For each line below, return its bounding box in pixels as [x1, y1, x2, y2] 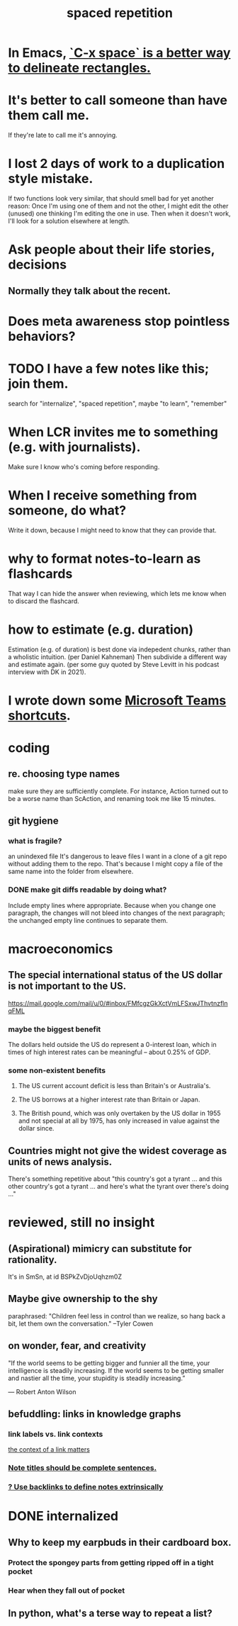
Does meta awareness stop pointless [8, 313, 230, 329]
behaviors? [8, 328, 76, 344]
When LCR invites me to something [8, 424, 219, 440]
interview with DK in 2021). [8, 668, 86, 676]
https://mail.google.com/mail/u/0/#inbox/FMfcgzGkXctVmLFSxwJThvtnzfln [8, 999, 228, 1007]
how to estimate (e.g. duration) [8, 622, 194, 637]
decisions [8, 257, 67, 273]
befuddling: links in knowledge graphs [8, 1408, 181, 1420]
